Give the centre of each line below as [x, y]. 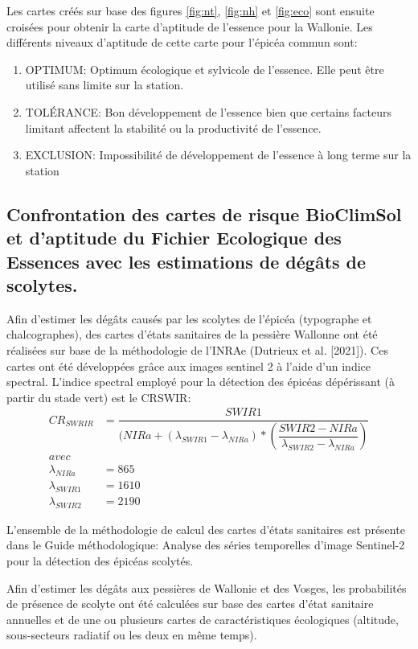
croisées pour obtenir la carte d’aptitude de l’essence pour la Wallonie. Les [190, 26]
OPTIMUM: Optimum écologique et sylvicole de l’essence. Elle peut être [205, 69]
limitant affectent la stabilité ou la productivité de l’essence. [173, 127]
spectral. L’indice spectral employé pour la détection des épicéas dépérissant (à [201, 382]
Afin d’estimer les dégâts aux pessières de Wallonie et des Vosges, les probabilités [207, 587]
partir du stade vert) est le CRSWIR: [99, 397]
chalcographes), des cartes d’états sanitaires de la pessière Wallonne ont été [192, 334]
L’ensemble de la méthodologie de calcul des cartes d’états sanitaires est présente [206, 529]
